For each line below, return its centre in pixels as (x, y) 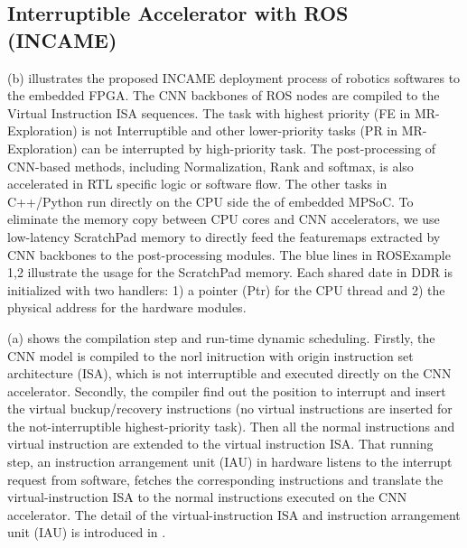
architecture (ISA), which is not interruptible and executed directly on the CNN (229, 373)
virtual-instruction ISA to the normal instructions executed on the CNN (207, 497)
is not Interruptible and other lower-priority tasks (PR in (240, 130)
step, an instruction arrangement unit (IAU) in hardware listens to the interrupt (230, 462)
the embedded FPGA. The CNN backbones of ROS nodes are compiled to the (224, 95)
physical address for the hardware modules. (127, 307)
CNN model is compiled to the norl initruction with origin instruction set (210, 355)
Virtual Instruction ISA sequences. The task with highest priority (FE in (209, 112)
